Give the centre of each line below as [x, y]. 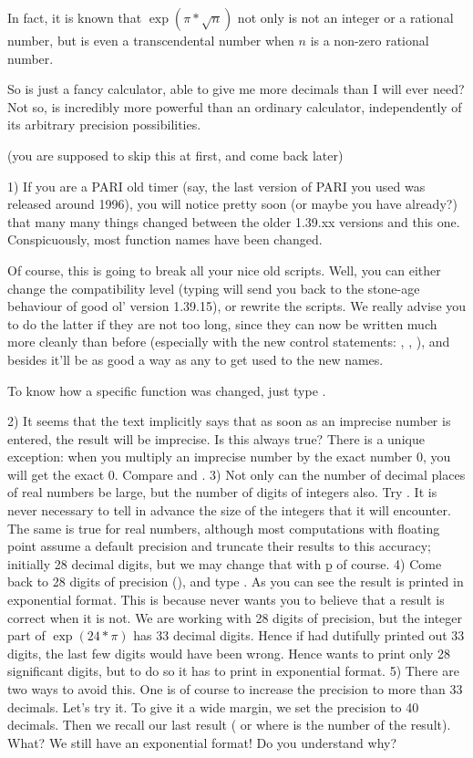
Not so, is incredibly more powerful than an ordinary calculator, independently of [235, 106]
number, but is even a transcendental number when [151, 40]
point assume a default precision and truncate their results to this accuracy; [219, 546]
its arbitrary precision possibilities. [104, 125]
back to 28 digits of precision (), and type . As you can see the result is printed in [236, 581]
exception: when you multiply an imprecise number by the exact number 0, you [229, 457]
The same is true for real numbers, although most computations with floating [224, 528]
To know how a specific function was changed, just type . [167, 390]
